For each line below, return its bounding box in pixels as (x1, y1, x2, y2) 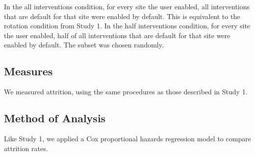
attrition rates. (4, 143, 48, 153)
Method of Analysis (4, 111, 106, 126)
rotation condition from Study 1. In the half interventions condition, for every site (4, 21, 251, 31)
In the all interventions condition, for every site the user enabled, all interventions (4, 1, 250, 11)
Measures (4, 64, 53, 79)
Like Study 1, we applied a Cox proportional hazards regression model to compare (4, 133, 251, 143)
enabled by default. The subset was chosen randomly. (4, 40, 164, 50)
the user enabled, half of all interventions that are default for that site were (4, 30, 230, 40)
